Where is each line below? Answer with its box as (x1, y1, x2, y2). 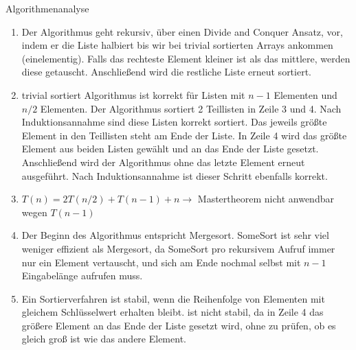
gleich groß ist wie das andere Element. (21, 331, 186, 346)
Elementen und (274, 87, 337, 102)
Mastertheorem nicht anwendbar (197, 191, 334, 206)
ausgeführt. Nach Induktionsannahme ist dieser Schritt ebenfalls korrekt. (21, 168, 328, 183)
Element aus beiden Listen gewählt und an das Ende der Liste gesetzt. (21, 141, 319, 156)
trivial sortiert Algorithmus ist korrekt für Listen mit (21, 87, 245, 102)
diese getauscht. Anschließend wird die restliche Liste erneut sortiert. (21, 65, 311, 79)
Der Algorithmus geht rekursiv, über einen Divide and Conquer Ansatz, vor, (21, 24, 344, 38)
